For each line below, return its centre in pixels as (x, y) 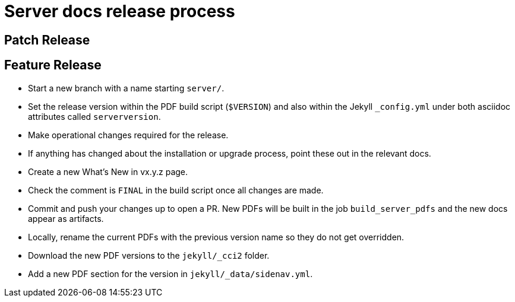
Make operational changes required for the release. (128, 135)
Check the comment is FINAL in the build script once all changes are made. (176, 190)
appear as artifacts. (66, 218)
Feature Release (53, 65)
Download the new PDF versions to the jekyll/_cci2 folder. (149, 255)
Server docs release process (120, 11)
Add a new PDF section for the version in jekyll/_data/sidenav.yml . (170, 274)
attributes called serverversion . (94, 116)
